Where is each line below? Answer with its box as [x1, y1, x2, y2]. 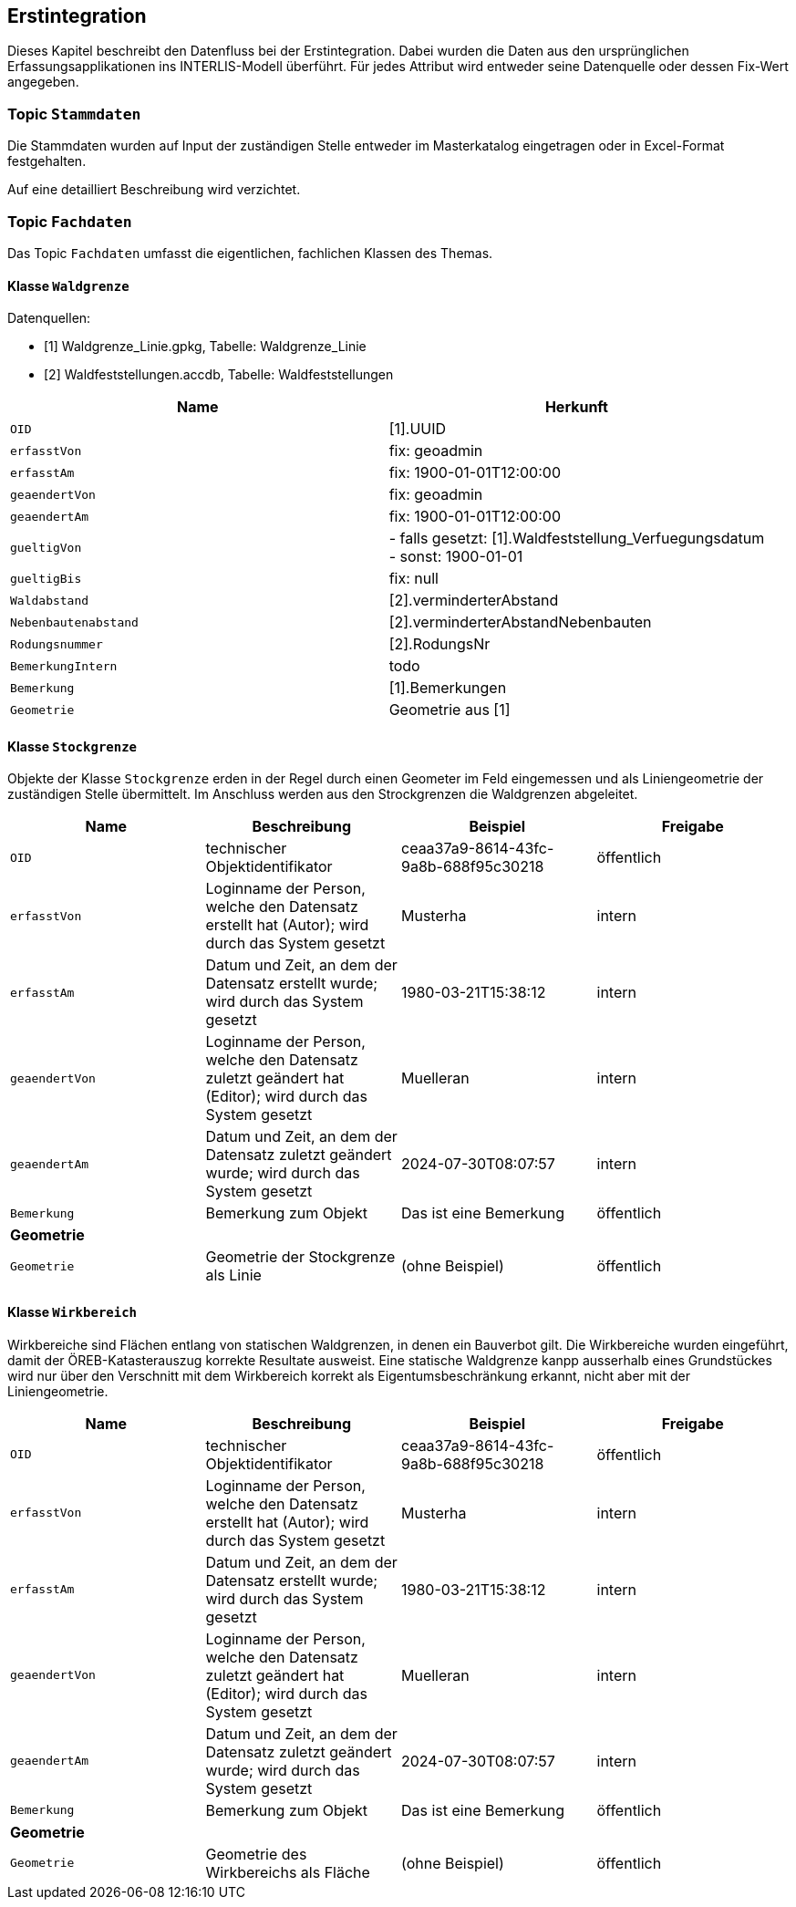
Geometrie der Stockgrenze [205, 1248, 396, 1267]
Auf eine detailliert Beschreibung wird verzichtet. [7, 181, 301, 198]
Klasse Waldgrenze [7, 277, 129, 294]
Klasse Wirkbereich [7, 1303, 138, 1320]
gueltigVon [10, 540, 82, 554]
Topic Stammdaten [7, 104, 141, 123]
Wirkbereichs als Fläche [205, 1862, 370, 1881]
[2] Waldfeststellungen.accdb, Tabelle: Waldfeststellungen [44, 367, 394, 383]
